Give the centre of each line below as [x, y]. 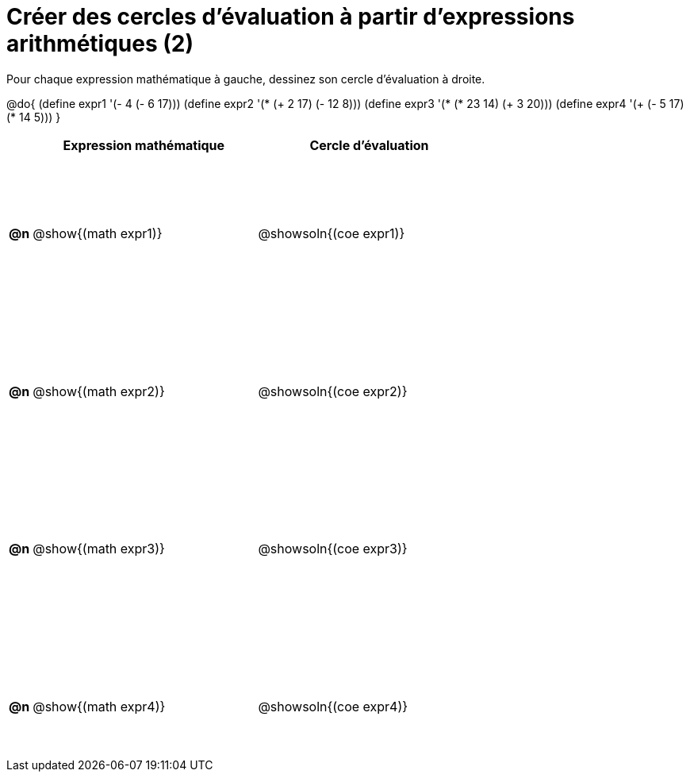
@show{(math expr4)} [99, 707]
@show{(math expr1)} [98, 234]
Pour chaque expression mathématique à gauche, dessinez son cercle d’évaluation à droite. [246, 79]
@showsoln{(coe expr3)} [333, 549]
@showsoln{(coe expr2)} [333, 391]
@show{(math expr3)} [99, 549]
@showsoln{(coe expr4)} [333, 707]
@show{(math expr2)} [99, 391]
